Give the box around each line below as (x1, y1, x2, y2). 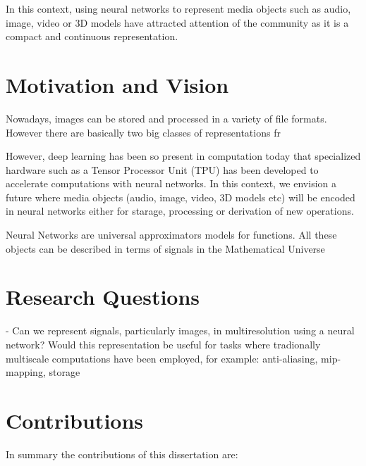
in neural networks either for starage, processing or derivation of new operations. (6, 203, 354, 218)
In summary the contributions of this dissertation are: (6, 446, 238, 461)
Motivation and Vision (6, 70, 229, 99)
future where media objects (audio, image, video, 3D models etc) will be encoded (6, 189, 355, 204)
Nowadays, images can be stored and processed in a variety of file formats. (6, 111, 327, 125)
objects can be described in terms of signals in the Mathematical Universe (6, 241, 325, 256)
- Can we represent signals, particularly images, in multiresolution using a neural (6, 323, 355, 338)
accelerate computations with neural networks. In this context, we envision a (6, 176, 336, 191)
